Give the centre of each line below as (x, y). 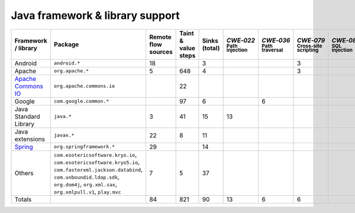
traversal (272, 50)
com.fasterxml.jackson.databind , (99, 169)
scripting (308, 50)
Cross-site (309, 46)
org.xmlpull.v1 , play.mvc (88, 191)
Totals (23, 199)
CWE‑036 (276, 40)
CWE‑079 (311, 40)
